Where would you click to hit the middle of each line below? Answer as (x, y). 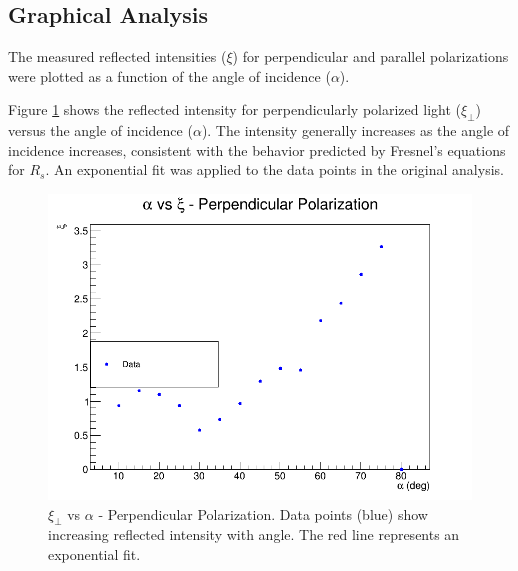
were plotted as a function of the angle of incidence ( (169, 75)
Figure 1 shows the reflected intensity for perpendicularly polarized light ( (234, 109)
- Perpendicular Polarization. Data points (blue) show (263, 513)
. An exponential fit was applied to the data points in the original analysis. (274, 169)
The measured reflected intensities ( (117, 56)
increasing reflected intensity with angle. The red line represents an (254, 534)
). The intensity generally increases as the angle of (355, 130)
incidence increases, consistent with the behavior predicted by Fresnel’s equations (257, 149)
